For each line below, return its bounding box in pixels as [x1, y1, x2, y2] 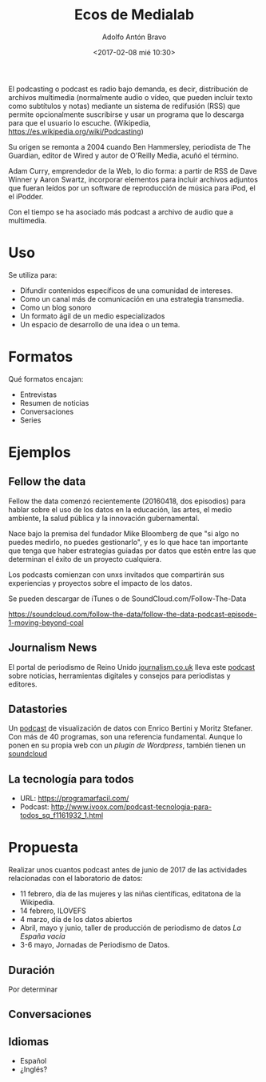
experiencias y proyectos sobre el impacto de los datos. [8, 578, 193, 587]
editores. [8, 679, 38, 689]
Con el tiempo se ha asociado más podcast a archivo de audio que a [8, 206, 234, 217]
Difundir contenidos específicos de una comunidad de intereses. [19, 286, 233, 295]
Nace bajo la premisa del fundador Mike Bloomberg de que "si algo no [8, 528, 240, 538]
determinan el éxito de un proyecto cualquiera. [8, 554, 162, 563]
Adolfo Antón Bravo [101, 32, 167, 42]
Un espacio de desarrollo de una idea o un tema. [19, 319, 181, 329]
